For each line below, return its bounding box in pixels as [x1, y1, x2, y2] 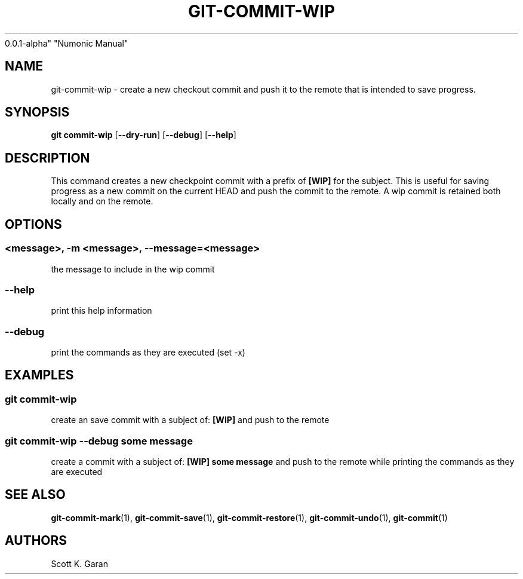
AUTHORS [5, 533, 67, 549]
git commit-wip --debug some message [5, 434, 193, 447]
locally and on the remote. [51, 196, 153, 207]
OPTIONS [5, 216, 62, 232]
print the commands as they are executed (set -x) [51, 347, 245, 357]
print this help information [51, 305, 152, 316]
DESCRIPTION [5, 150, 90, 166]
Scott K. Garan [51, 558, 108, 569]
